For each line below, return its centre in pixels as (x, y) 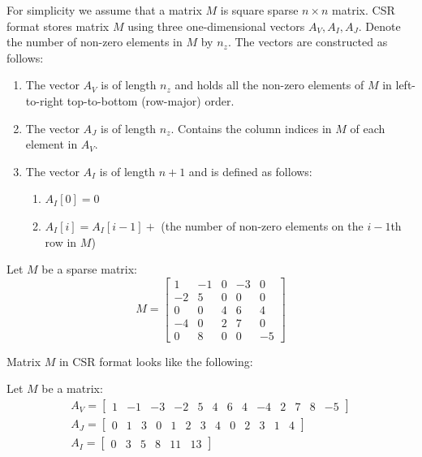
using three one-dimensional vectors (216, 26)
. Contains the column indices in (251, 128)
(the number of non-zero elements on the (262, 225)
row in (61, 241)
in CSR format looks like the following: (156, 361)
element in (52, 144)
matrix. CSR (364, 10)
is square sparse (259, 10)
